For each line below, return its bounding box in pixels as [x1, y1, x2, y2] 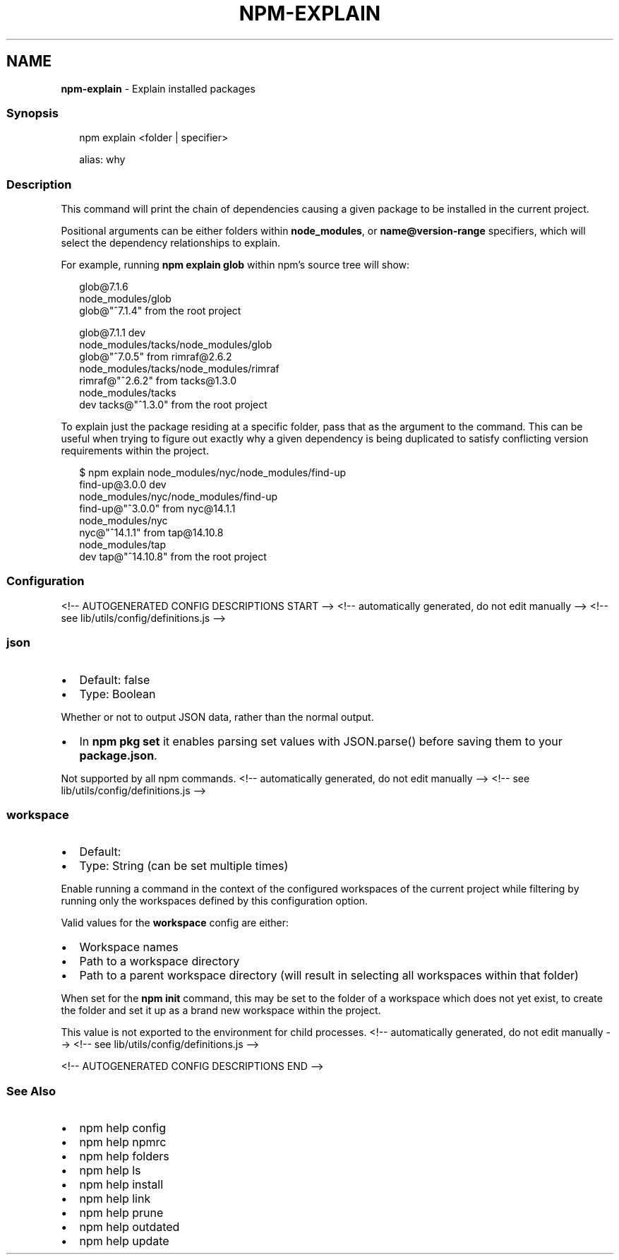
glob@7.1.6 [79, 281, 128, 293]
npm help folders [79, 1149, 169, 1164]
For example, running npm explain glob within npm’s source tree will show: [61, 259, 410, 271]
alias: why [79, 153, 126, 166]
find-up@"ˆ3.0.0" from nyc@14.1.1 [79, 502, 236, 515]
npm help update [79, 1234, 169, 1249]
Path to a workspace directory [79, 954, 240, 969]
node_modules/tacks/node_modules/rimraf [79, 363, 280, 375]
